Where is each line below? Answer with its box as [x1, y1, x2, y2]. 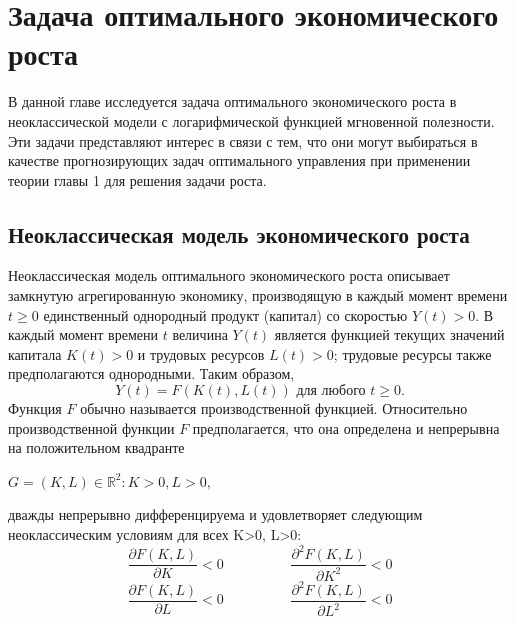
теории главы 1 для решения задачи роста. [8, 169, 267, 190]
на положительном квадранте [8, 437, 185, 458]
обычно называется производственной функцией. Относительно [80, 398, 468, 419]
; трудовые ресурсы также [333, 343, 492, 364]
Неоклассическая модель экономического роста [8, 218, 470, 249]
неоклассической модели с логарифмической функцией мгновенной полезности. [8, 110, 495, 131]
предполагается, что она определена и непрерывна [192, 417, 500, 438]
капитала [8, 343, 62, 364]
